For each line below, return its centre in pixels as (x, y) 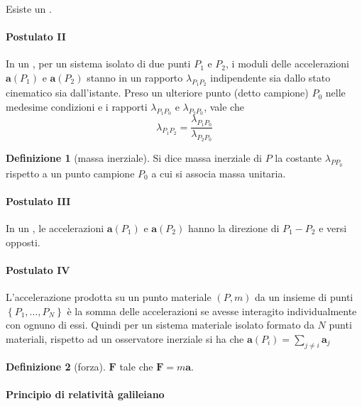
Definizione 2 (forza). (56, 366)
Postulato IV (38, 269)
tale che (136, 366)
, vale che (224, 106)
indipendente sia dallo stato (270, 77)
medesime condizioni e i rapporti (77, 106)
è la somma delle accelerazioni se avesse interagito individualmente (212, 311)
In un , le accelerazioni (55, 228)
